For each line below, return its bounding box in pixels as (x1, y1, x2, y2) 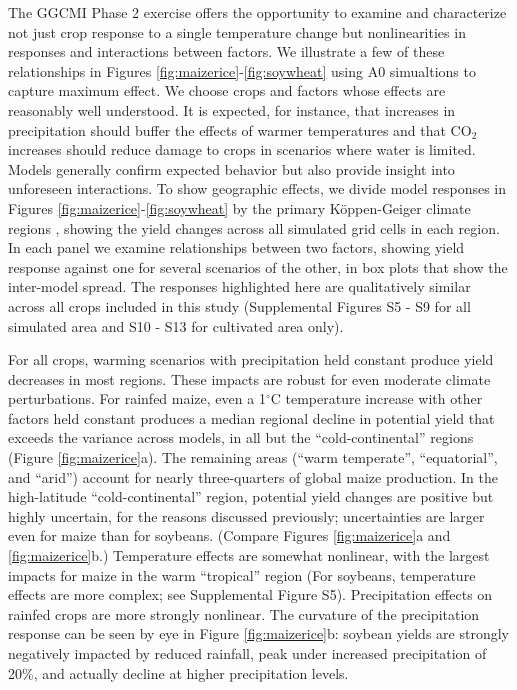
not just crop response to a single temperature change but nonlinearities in (8, 21, 466, 42)
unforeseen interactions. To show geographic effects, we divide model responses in (8, 178, 507, 199)
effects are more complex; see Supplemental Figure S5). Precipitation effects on (8, 584, 493, 605)
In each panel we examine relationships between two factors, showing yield (8, 237, 465, 258)
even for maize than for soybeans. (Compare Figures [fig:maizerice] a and (8, 525, 451, 546)
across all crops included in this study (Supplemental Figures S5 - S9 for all (8, 295, 471, 316)
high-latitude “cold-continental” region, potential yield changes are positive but (8, 486, 494, 507)
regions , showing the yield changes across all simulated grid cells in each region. (8, 217, 500, 238)
